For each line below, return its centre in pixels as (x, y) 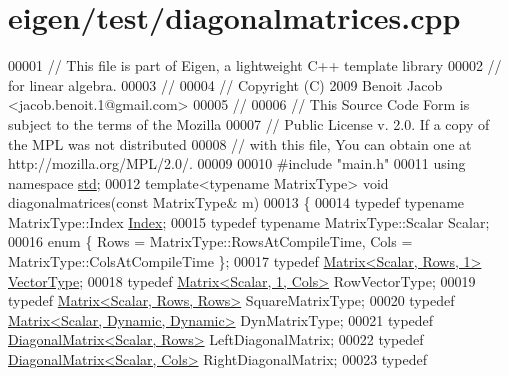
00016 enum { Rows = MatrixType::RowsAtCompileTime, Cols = (210, 241)
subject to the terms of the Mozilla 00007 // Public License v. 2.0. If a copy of (249, 123)
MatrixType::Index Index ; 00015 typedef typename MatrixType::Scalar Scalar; (249, 221)
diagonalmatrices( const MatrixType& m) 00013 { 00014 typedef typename (236, 202)
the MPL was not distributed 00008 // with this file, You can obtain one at (240, 143)
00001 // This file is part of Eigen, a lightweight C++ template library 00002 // (255, 65)
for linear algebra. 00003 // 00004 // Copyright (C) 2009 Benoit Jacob (225, 84)
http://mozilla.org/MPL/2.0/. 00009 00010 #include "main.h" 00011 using (237, 163)
